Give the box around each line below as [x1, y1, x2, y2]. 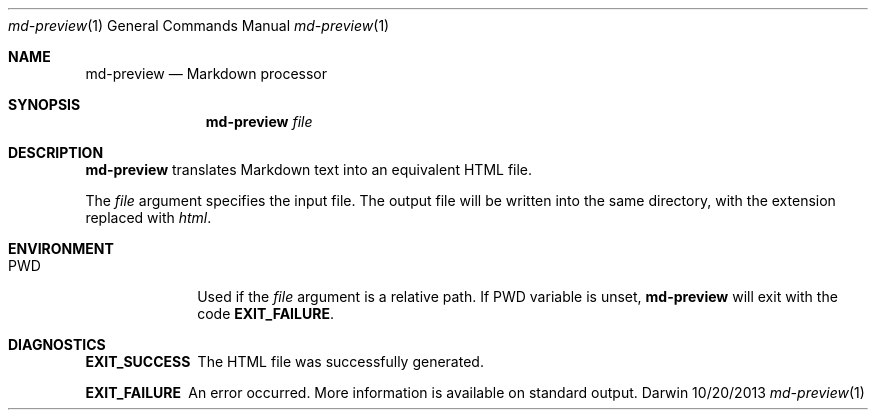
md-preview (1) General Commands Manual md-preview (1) [8, 17, 390, 34]
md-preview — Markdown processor [85, 65, 328, 82]
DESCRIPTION [8, 144, 104, 161]
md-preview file [205, 113, 313, 130]
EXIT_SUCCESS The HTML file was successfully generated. [85, 353, 484, 370]
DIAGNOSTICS [8, 336, 106, 353]
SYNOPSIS [8, 96, 81, 113]
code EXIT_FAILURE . [197, 305, 334, 322]
